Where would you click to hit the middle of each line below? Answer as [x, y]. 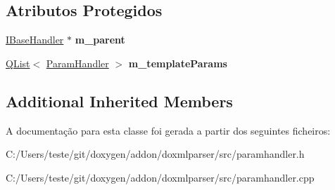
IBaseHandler [35, 40]
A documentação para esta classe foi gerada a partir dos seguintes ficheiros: [168, 130]
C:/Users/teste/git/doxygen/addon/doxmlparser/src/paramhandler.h [155, 154]
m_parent [100, 40]
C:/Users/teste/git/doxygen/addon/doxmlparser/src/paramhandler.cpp [160, 177]
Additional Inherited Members [119, 101]
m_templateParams [178, 63]
